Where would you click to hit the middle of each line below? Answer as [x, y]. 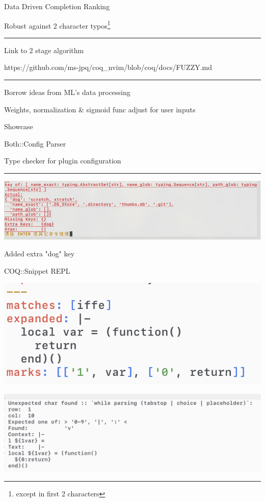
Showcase [19, 126]
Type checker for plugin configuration [63, 161]
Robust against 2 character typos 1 [57, 25]
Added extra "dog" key [39, 254]
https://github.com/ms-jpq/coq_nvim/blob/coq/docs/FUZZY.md [108, 67]
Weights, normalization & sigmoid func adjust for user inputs [100, 109]
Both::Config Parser [35, 143]
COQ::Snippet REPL [37, 270]
